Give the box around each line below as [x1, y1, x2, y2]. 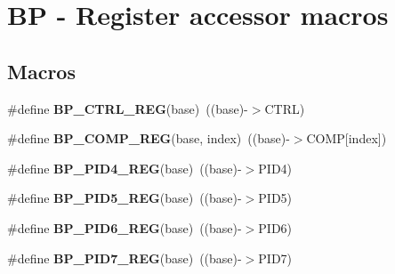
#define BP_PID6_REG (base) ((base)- [7, 218, 242, 237]
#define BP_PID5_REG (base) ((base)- [7, 189, 242, 207]
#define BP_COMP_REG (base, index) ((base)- [7, 129, 290, 148]
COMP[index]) [306, 129, 387, 148]
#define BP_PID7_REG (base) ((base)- [7, 248, 242, 267]
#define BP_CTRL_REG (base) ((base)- [7, 99, 248, 117]
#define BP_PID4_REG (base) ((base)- [7, 158, 242, 177]
